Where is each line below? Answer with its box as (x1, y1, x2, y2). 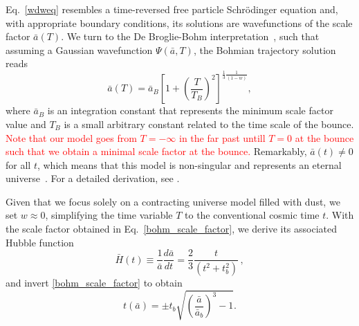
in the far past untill (179, 130, 266, 145)
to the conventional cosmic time (185, 208, 320, 222)
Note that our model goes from (6, 130, 137, 145)
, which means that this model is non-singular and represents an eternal (37, 157, 342, 172)
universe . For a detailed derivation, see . (6, 171, 180, 185)
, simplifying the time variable (45, 208, 173, 222)
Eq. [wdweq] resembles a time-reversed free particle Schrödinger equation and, (6, 2, 338, 16)
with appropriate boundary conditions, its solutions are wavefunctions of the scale (6, 15, 353, 30)
